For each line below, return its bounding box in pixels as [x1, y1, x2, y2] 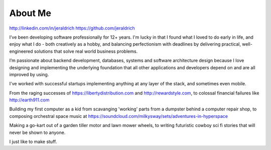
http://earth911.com [9, 97, 50, 103]
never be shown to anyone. [9, 129, 66, 135]
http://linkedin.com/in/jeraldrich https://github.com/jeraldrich [9, 25, 135, 31]
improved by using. [9, 71, 49, 77]
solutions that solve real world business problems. [34, 48, 138, 54]
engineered [9, 48, 33, 54]
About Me [9, 8, 51, 19]
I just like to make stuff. [9, 138, 57, 145]
